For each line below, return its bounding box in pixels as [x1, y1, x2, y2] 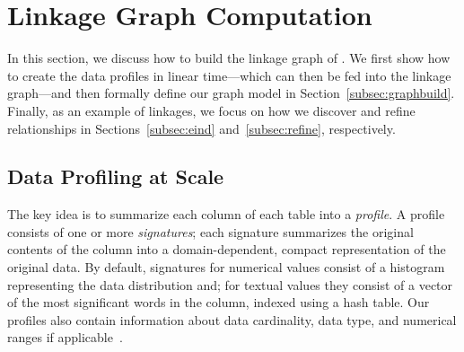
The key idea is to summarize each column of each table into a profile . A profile [7, 205, 445, 224]
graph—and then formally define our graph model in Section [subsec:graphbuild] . [7, 84, 455, 102]
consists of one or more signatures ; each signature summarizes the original [7, 222, 414, 241]
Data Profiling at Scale [7, 163, 224, 190]
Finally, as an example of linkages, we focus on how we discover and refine [7, 101, 416, 119]
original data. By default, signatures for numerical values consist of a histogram [7, 258, 445, 277]
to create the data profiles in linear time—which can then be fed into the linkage [7, 66, 451, 84]
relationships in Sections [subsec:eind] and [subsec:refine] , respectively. [7, 119, 396, 137]
